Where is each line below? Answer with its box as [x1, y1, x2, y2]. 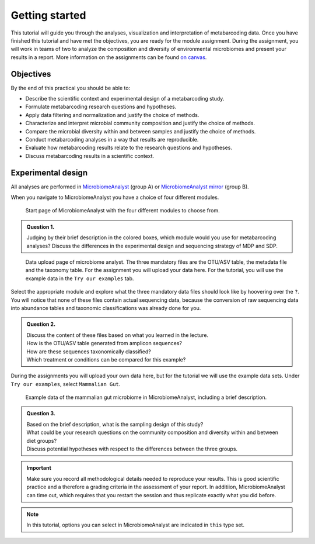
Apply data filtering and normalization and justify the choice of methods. [25, 111, 199, 118]
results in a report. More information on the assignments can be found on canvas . [10, 53, 207, 61]
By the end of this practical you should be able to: [10, 84, 131, 91]
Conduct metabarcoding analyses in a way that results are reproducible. [25, 136, 199, 143]
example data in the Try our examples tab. [25, 275, 134, 282]
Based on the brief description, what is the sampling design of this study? [26, 421, 204, 428]
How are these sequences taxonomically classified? [26, 348, 151, 355]
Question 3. [26, 410, 55, 417]
